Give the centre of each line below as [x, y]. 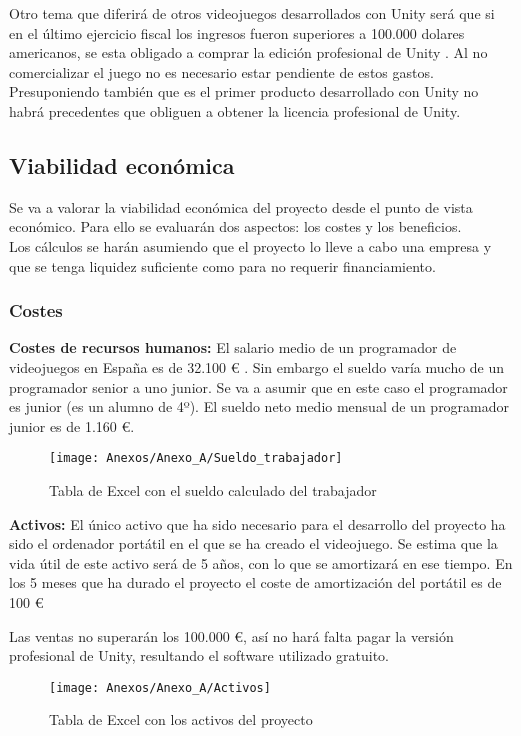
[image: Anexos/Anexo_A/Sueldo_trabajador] [196, 458]
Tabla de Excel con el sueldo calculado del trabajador [213, 489]
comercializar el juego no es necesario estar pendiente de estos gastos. [221, 71]
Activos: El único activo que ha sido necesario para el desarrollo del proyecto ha [257, 523]
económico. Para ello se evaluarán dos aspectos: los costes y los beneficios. [235, 226]
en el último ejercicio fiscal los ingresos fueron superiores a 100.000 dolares [237, 32]
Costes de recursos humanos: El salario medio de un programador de [233, 347]
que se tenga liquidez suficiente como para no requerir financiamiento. [222, 265]
